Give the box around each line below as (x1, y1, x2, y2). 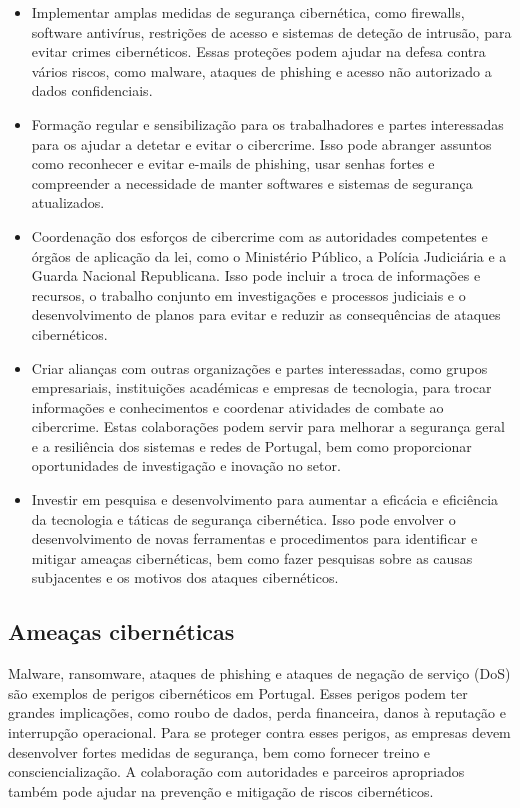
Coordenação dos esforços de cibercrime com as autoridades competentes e (31, 225, 488, 246)
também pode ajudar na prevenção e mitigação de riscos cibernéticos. (8, 780, 434, 801)
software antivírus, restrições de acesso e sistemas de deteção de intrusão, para (31, 21, 512, 42)
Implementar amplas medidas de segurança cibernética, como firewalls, (31, 2, 465, 22)
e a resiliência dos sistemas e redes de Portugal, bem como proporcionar (31, 435, 472, 456)
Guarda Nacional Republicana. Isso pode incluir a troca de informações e (31, 265, 481, 286)
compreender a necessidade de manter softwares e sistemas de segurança (31, 172, 473, 193)
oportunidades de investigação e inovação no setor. (31, 455, 341, 476)
